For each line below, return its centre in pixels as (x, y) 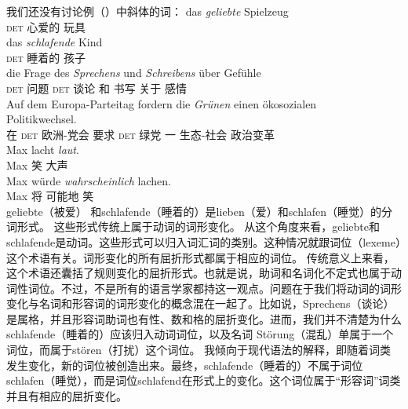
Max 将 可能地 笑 (50, 196)
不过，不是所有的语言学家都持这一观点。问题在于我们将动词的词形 (231, 288)
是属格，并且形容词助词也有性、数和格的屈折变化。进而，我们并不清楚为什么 (204, 318)
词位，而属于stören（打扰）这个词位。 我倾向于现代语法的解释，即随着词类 (199, 350)
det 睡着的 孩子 (46, 57)
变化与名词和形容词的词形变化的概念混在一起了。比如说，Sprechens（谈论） (200, 303)
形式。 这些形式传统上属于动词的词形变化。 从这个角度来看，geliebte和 (198, 226)
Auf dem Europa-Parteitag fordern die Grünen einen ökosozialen (162, 103)
